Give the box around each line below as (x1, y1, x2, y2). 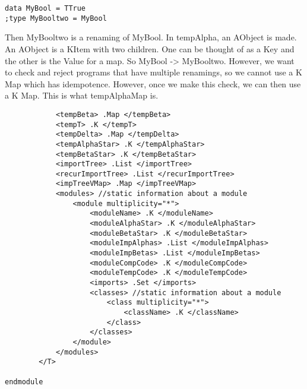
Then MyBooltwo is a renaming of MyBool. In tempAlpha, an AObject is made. (5, 31, 297, 43)
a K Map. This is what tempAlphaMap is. (5, 89, 159, 102)
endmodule (5, 377, 43, 386)
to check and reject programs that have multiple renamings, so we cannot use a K (5, 66, 302, 78)
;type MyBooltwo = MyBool (5, 14, 107, 23)
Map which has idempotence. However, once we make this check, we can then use (5, 77, 301, 90)
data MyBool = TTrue (5, 4, 86, 12)
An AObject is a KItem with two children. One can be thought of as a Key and (5, 42, 295, 55)
